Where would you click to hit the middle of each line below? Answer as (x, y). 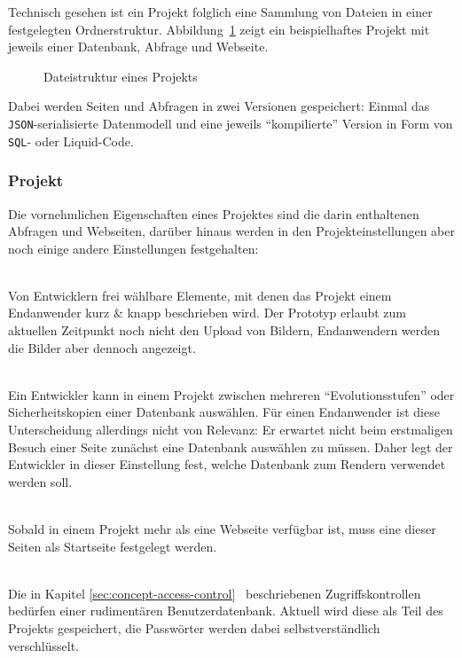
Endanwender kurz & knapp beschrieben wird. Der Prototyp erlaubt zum (207, 313)
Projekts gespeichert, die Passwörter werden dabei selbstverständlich (194, 627)
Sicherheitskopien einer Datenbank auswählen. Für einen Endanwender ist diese (224, 412)
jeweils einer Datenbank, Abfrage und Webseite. (138, 47)
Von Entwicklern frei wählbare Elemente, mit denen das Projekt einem (200, 295)
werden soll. (40, 481)
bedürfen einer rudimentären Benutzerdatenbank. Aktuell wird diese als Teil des (226, 611)
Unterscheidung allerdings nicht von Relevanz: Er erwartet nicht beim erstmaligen (231, 430)
